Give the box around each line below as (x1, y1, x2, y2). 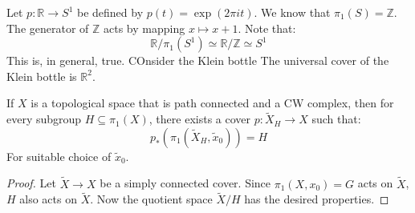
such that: (311, 111, 361, 127)
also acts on (19, 191, 77, 207)
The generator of (6, 19, 89, 36)
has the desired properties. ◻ (244, 191, 389, 207)
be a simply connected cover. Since (100, 175, 271, 191)
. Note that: (238, 19, 296, 36)
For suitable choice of (6, 147, 112, 164)
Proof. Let (6, 175, 56, 191)
